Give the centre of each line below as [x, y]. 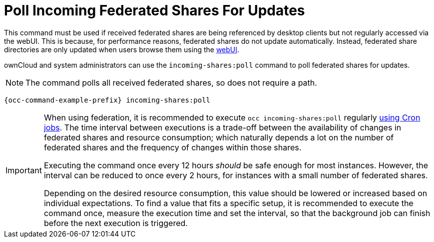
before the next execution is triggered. [116, 223]
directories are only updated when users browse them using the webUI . [122, 49]
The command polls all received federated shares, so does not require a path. [171, 82]
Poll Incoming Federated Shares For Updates [155, 10]
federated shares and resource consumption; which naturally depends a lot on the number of [219, 137]
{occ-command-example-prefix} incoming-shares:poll [107, 100]
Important [24, 170]
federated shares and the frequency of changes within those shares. [173, 147]
